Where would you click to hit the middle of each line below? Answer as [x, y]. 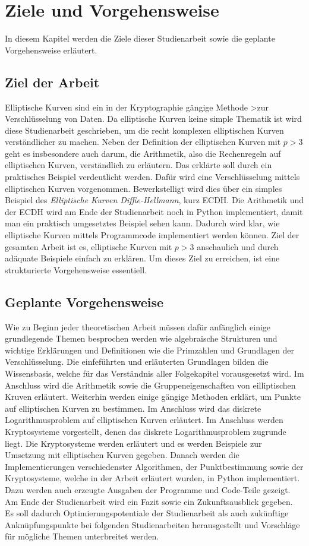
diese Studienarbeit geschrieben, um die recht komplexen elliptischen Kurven [144, 130]
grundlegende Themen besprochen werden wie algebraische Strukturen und [141, 338]
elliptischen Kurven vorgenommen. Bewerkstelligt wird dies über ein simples [144, 188]
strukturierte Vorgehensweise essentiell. [76, 269]
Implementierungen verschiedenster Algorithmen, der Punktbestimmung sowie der [154, 466]
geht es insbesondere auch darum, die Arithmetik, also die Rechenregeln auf [143, 153]
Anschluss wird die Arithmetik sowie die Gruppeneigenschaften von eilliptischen [150, 385]
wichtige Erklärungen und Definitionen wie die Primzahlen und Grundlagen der [150, 350]
